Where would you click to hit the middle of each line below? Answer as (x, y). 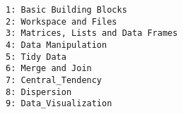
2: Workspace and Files (61, 21)
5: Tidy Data (36, 57)
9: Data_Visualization (59, 104)
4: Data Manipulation (57, 45)
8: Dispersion (39, 92)
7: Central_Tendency (54, 80)
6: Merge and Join (49, 69)
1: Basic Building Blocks (66, 10)
